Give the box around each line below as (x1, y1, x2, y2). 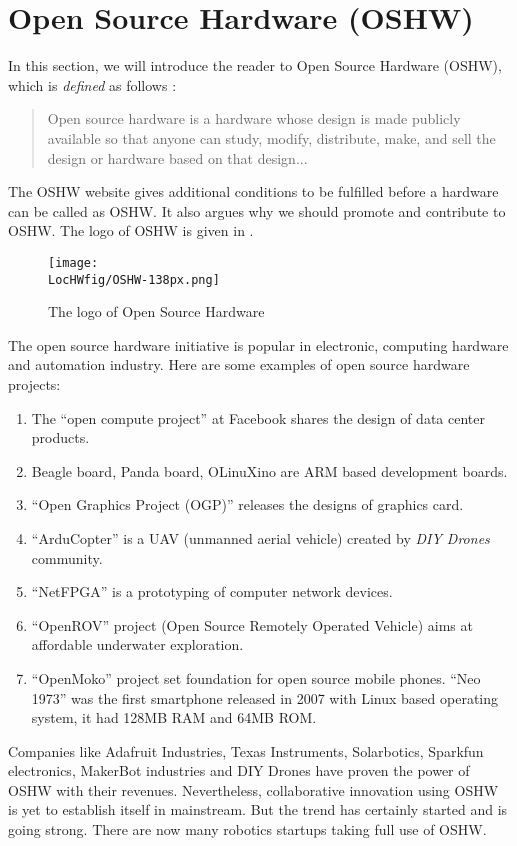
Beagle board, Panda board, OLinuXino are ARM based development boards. (31, 460, 508, 481)
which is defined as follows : (8, 74, 177, 95)
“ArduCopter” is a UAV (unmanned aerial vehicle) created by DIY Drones (31, 527, 490, 548)
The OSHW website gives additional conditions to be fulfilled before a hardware (8, 181, 499, 202)
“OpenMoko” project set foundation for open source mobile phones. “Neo (31, 667, 481, 688)
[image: (48, 255, 99, 270)
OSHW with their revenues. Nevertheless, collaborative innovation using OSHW (8, 779, 499, 800)
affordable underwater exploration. (31, 634, 244, 655)
